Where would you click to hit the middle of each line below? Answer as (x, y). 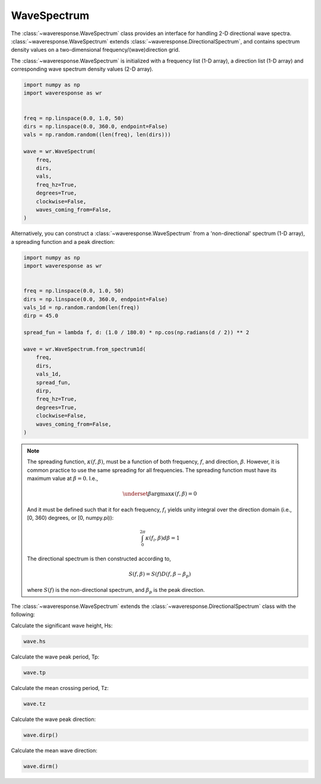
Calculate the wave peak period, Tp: (55, 657)
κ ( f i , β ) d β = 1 (163, 539)
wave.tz (34, 704)
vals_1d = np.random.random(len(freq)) (81, 308)
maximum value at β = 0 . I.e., (62, 478)
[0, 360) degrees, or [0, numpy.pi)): (70, 518)
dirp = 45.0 (41, 316)
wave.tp (34, 672)
